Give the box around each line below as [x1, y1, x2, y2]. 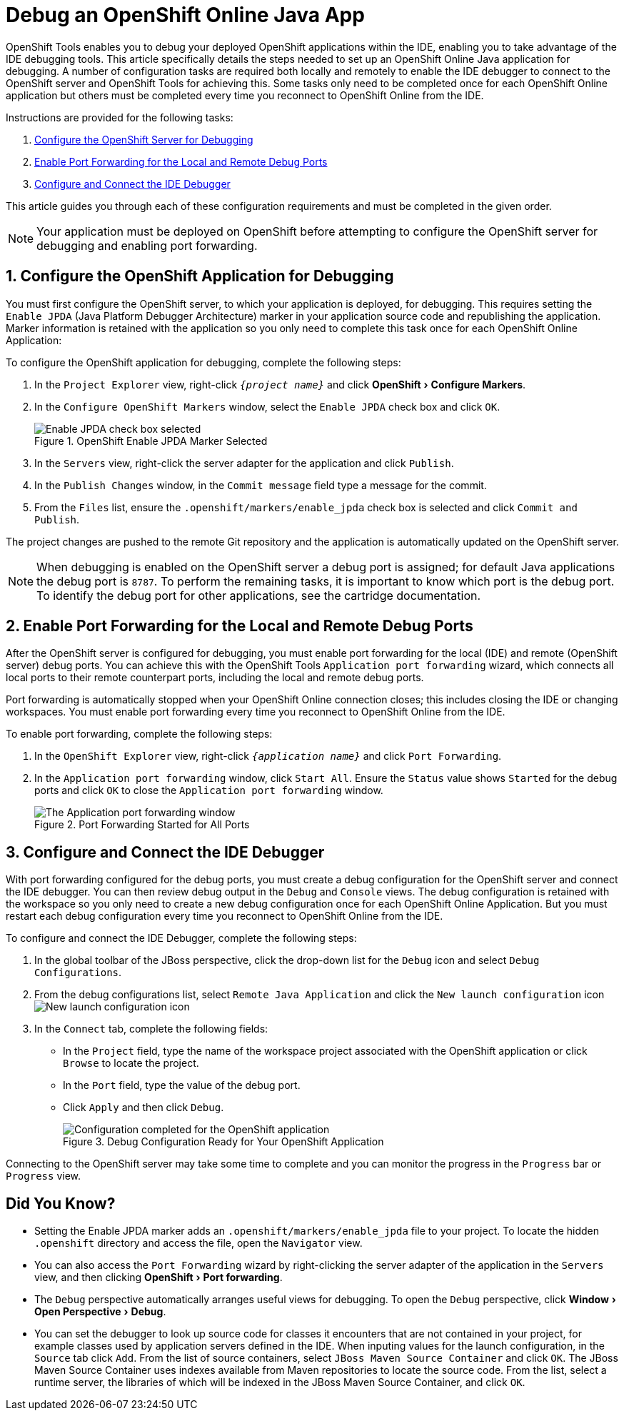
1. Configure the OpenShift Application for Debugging [6, 267, 394, 286]
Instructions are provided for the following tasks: [6, 111, 233, 124]
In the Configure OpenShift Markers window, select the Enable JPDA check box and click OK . [34, 400, 500, 413]
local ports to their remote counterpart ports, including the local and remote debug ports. [6, 671, 424, 684]
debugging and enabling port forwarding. [36, 238, 258, 253]
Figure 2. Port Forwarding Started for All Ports [34, 818, 250, 831]
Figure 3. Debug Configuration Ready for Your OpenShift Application [63, 1135, 384, 1148]
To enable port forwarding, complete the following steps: [6, 728, 273, 740]
